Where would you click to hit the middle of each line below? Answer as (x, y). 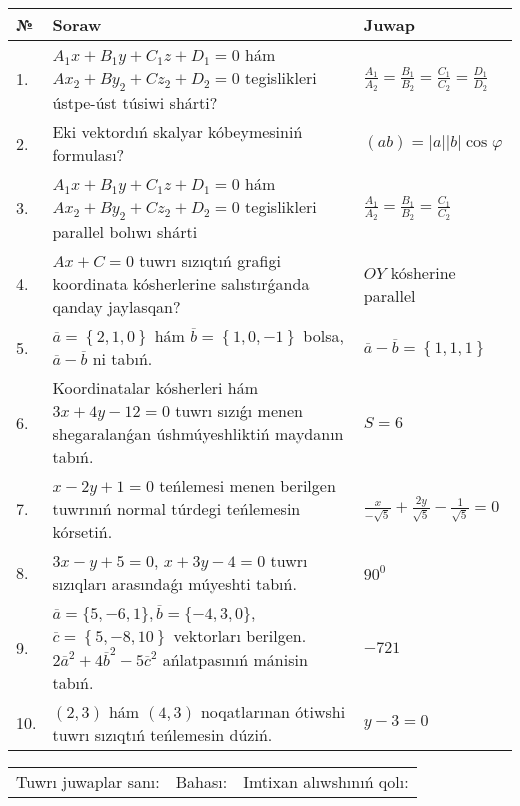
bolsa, (323, 336)
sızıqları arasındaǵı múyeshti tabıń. (174, 584)
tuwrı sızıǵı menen (239, 411)
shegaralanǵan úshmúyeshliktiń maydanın (198, 434)
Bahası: (201, 781)
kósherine (423, 272)
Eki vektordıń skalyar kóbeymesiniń (177, 132)
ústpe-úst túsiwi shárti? (135, 103)
